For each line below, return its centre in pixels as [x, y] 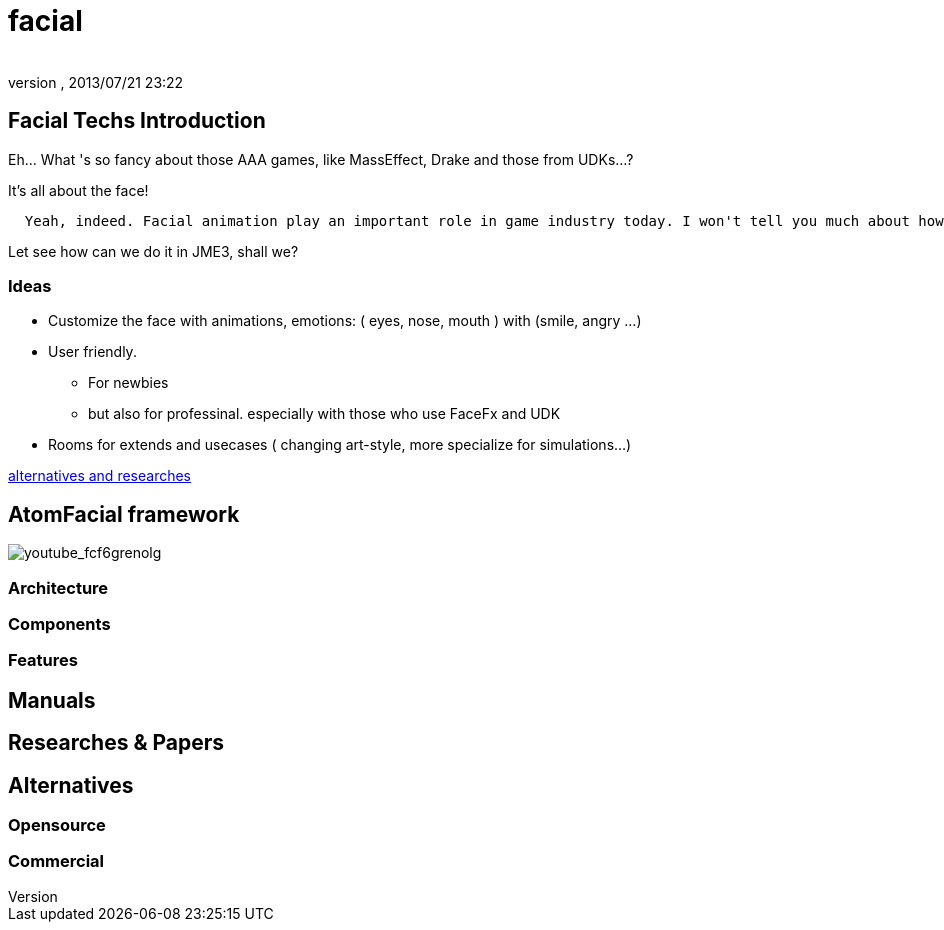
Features [43, 660]
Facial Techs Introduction [137, 121]
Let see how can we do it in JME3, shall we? [153, 251]
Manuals [52, 700]
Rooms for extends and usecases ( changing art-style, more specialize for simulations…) [340, 445]
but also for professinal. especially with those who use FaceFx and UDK [324, 414]
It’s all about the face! [78, 190]
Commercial [56, 861]
